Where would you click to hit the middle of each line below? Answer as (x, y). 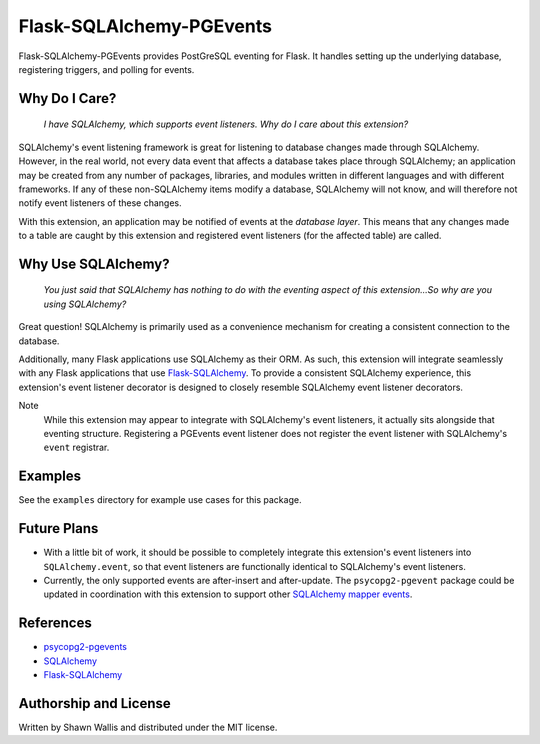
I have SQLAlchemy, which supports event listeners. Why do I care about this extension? (226, 124)
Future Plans (58, 528)
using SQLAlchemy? (85, 304)
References (55, 623)
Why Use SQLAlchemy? (94, 263)
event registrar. (76, 447)
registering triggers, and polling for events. (106, 69)
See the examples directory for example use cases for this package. (160, 500)
